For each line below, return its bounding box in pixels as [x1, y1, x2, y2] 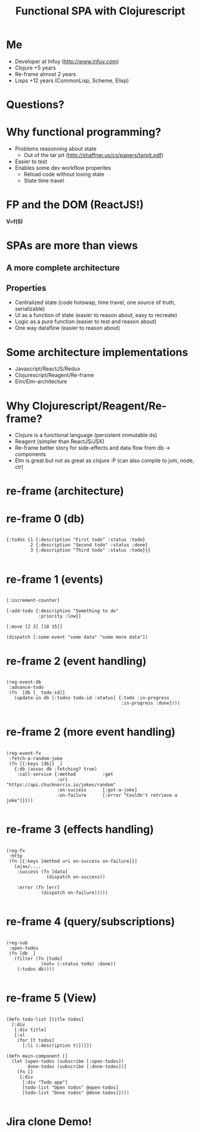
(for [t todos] [17, 1037, 55, 1044]
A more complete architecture [6, 263, 121, 273]
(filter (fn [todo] [14, 956, 63, 962]
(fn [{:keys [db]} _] [8, 761, 63, 767]
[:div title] [14, 1027, 47, 1033]
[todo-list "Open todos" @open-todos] [21, 1085, 119, 1091]
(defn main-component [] [6, 1053, 68, 1059]
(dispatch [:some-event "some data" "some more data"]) [6, 634, 148, 640]
